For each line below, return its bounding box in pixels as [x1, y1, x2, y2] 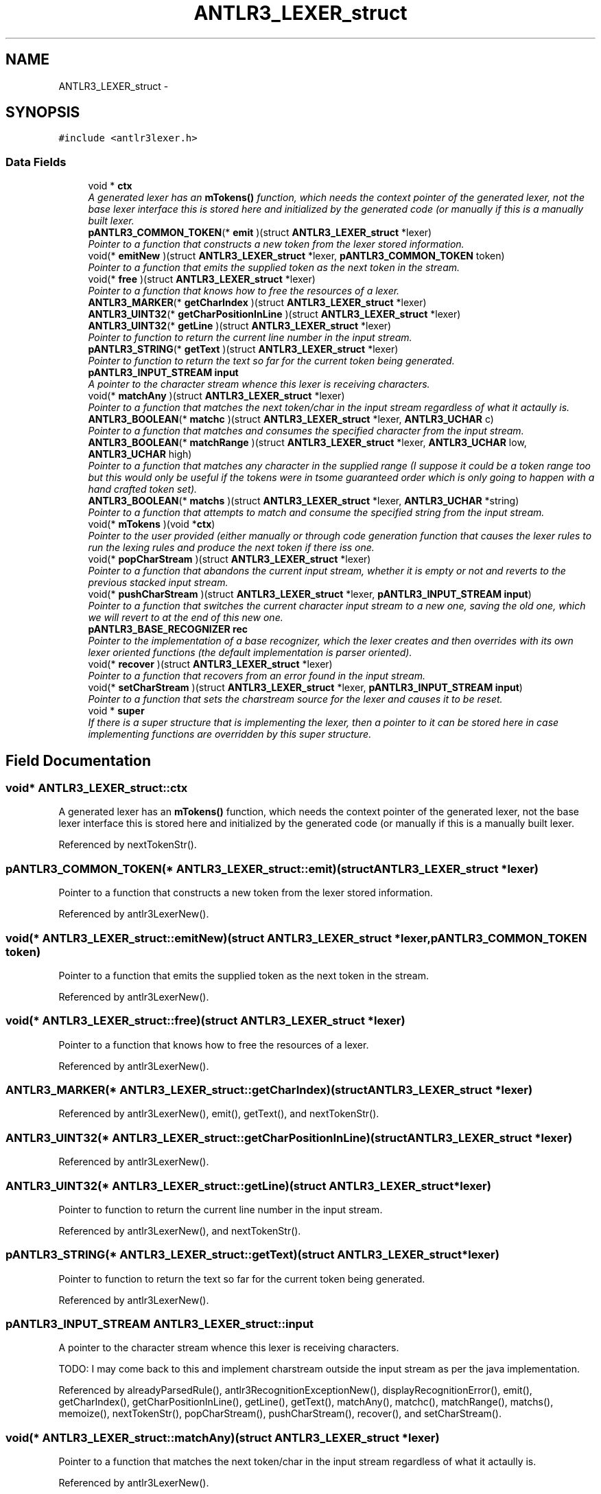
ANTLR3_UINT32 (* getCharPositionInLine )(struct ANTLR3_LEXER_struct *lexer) [88, 308, 461, 320]
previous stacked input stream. [88, 576, 228, 589]
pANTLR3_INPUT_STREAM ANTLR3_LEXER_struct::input [5, 1317, 314, 1331]
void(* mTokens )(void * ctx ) [88, 518, 215, 530]
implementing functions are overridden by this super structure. [88, 728, 372, 740]
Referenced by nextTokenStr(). [58, 839, 197, 851]
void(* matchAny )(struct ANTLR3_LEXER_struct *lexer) [88, 390, 345, 402]
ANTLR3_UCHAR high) [88, 448, 192, 460]
